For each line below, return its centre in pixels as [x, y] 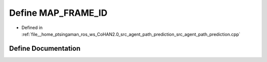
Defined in [32, 28]
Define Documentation [45, 48]
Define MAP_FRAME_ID [58, 13]
